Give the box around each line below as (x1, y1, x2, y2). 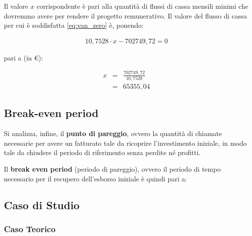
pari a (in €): (4, 52, 43, 62)
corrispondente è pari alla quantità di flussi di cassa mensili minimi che (36, 1, 249, 11)
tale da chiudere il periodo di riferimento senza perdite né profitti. (4, 147, 201, 157)
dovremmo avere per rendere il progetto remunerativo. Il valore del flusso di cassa (4, 10, 247, 20)
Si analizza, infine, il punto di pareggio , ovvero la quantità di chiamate (4, 128, 222, 138)
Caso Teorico (4, 222, 56, 235)
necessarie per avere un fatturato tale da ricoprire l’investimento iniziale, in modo (4, 138, 247, 148)
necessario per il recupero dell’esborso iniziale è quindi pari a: (4, 173, 187, 183)
